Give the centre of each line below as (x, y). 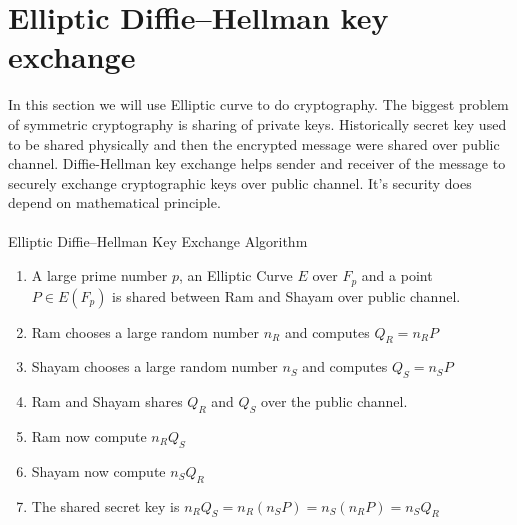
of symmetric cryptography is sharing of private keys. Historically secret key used (257, 123)
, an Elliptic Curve (235, 275)
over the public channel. (334, 401)
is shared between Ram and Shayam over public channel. (286, 295)
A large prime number (99, 275)
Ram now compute (89, 435)
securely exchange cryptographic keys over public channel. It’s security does (240, 182)
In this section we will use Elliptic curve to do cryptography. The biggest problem (258, 104)
